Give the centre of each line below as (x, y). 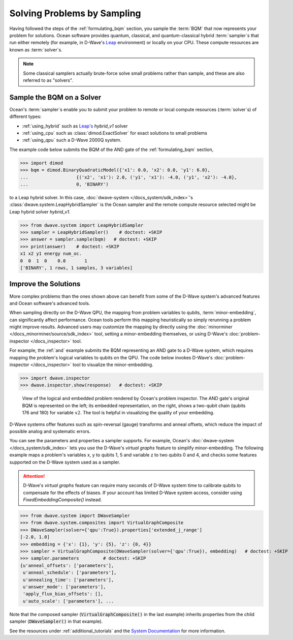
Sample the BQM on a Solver (55, 97)
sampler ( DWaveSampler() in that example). (56, 621)
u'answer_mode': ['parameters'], (64, 587)
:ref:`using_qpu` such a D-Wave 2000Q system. (72, 140)
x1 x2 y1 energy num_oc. (51, 254)
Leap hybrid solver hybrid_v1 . (40, 211)
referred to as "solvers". (48, 80)
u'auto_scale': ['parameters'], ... (69, 601)
